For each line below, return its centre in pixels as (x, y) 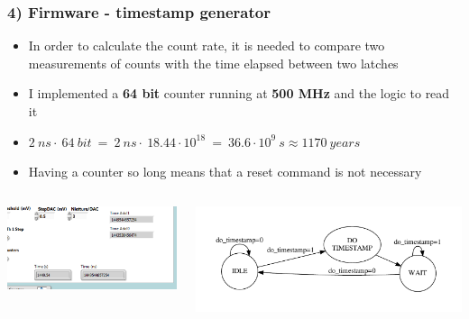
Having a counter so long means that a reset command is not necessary (225, 172)
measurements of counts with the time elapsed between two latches (213, 63)
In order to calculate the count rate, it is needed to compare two (207, 46)
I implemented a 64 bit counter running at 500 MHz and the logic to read (239, 93)
